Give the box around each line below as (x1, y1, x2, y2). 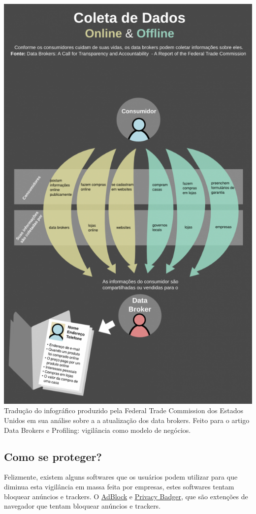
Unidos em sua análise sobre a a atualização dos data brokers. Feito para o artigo (4, 415, 250, 425)
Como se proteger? (4, 449, 102, 464)
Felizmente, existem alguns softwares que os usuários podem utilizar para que (4, 472, 238, 482)
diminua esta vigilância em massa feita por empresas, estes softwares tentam (4, 481, 234, 491)
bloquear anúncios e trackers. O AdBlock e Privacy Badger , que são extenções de (4, 491, 248, 501)
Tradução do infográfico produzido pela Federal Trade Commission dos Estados (4, 405, 243, 416)
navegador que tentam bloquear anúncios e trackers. (4, 501, 161, 511)
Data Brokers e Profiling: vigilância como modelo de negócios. (4, 424, 191, 435)
